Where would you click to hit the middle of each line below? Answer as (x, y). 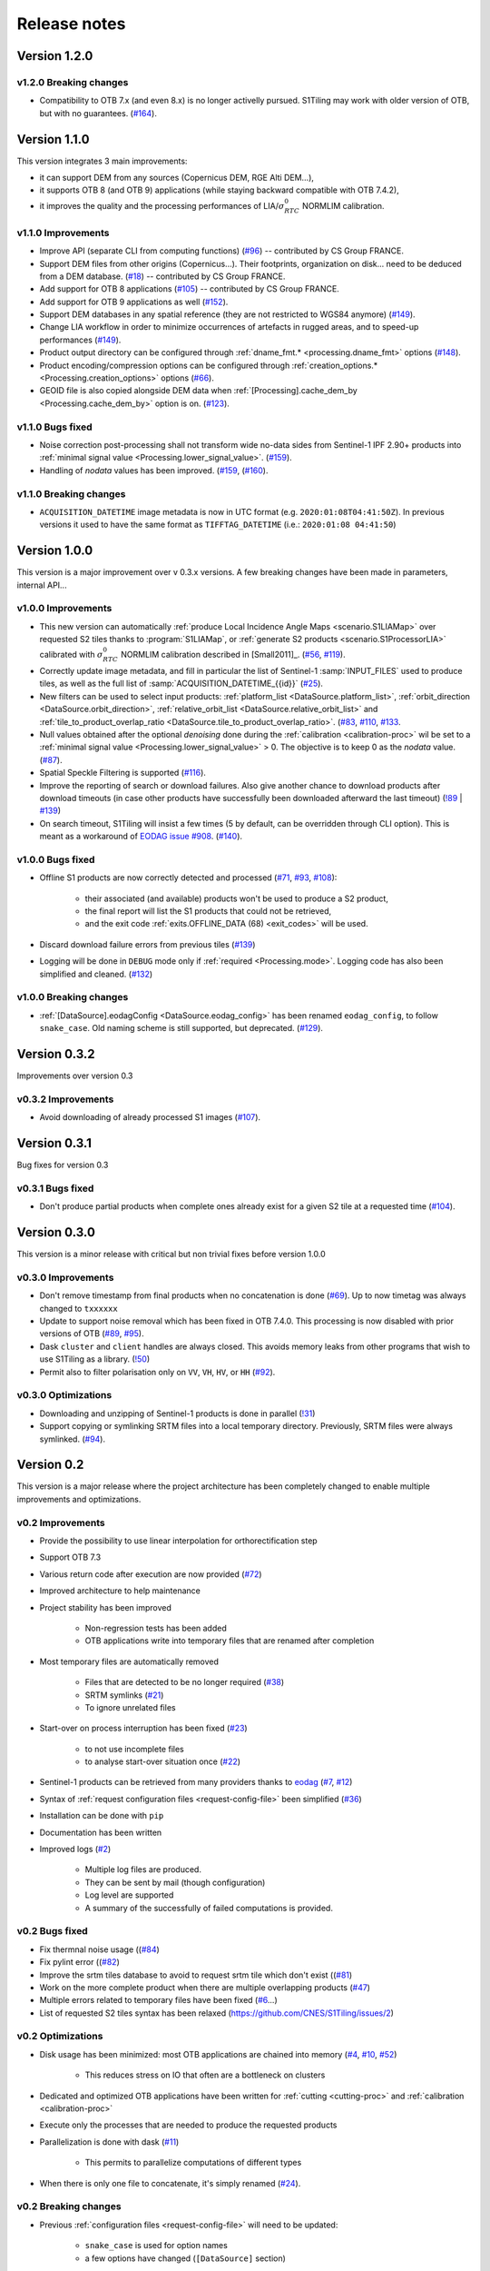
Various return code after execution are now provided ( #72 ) (151, 1574)
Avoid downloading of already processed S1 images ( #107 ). (150, 1117)
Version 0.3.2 (56, 1054)
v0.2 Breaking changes (69, 2207)
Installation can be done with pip (102, 1816)
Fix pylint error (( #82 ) (79, 1962)
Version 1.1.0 (53, 139)
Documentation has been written (101, 1832)
